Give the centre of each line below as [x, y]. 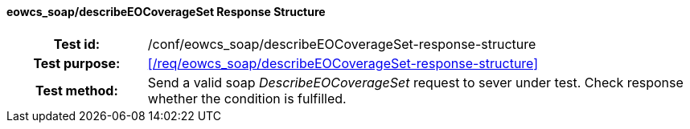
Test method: [76, 90]
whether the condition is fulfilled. [247, 98]
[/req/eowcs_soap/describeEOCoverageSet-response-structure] [343, 63]
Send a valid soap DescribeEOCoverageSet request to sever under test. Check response [415, 82]
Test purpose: [77, 63]
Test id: [77, 44]
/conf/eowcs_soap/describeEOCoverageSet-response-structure [342, 44]
